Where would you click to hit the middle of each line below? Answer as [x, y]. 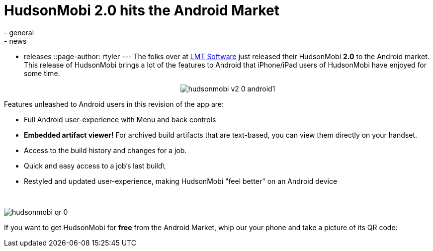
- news [15, 41]
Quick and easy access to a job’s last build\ [94, 166]
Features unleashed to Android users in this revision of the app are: [114, 104]
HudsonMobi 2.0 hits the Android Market [142, 10]
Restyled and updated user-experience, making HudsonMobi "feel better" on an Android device [181, 181]
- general [19, 32]
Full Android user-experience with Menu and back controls [120, 119]
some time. [42, 73]
